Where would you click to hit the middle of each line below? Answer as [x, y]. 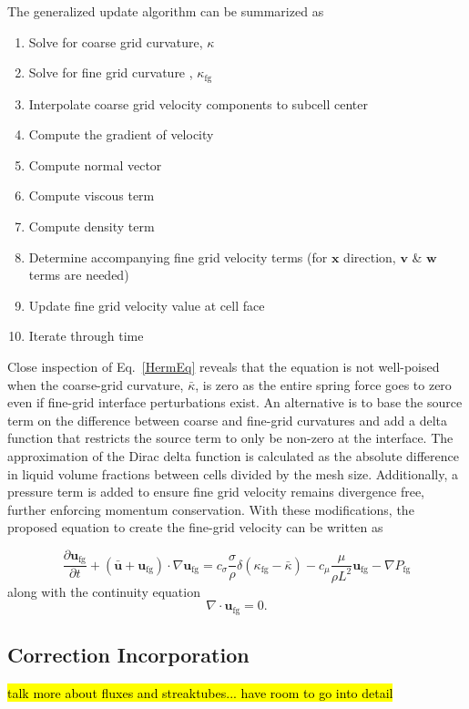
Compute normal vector [95, 164]
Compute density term [92, 226]
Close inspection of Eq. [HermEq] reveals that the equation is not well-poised [224, 366]
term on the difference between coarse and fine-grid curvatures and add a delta [227, 420]
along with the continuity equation [104, 591]
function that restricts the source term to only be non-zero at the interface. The [230, 438]
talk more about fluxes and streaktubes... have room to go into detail [200, 693]
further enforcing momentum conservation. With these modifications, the [211, 509]
